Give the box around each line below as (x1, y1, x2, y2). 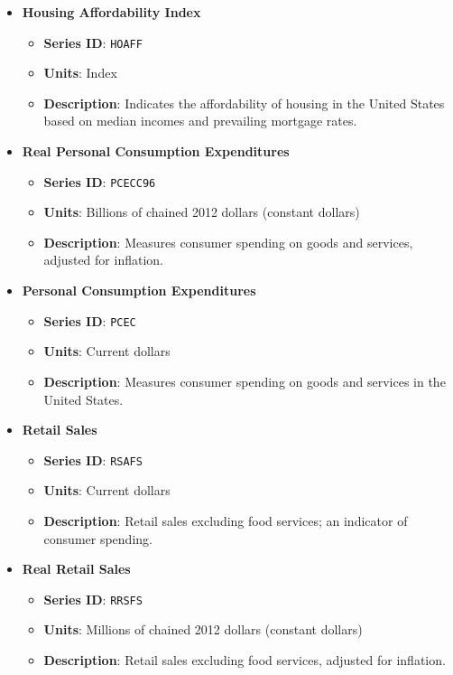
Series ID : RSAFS (43, 450, 143, 469)
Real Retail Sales (22, 559, 131, 578)
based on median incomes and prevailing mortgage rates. (43, 111, 357, 130)
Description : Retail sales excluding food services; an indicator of (43, 511, 408, 530)
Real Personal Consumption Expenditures (22, 142, 290, 161)
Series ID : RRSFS (43, 589, 143, 608)
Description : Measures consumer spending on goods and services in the (43, 371, 446, 390)
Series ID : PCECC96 (43, 172, 156, 191)
